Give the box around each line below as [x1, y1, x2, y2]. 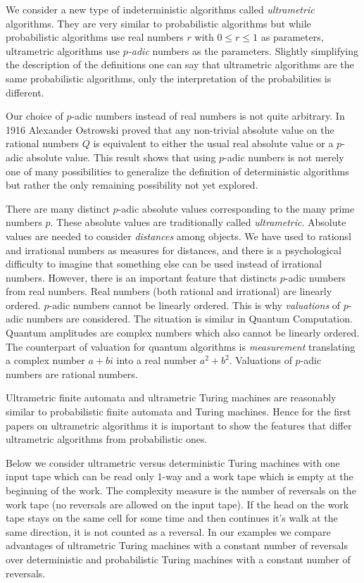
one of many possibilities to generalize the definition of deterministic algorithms [6, 163, 349, 178]
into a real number [116, 353, 197, 368]
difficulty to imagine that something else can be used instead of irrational [6, 256, 322, 271]
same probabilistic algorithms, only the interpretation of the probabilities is [6, 70, 332, 85]
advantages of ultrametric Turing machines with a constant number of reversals [6, 538, 348, 553]
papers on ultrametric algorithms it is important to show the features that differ [6, 418, 352, 432]
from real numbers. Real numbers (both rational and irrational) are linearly [6, 284, 332, 299]
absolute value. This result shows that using [26, 149, 216, 164]
